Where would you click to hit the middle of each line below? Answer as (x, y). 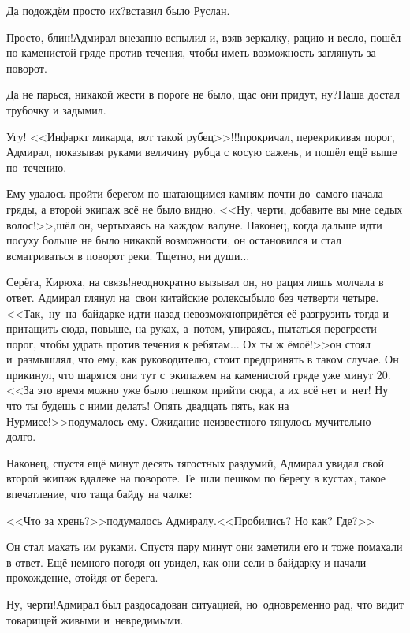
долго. (21, 436)
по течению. (37, 167)
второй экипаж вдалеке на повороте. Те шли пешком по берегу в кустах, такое (196, 478)
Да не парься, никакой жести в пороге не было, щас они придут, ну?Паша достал (203, 94)
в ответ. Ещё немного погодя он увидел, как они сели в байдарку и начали (186, 562)
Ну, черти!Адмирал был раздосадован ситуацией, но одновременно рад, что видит (205, 604)
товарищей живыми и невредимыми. (95, 619)
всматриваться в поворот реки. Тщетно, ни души (123, 255)
